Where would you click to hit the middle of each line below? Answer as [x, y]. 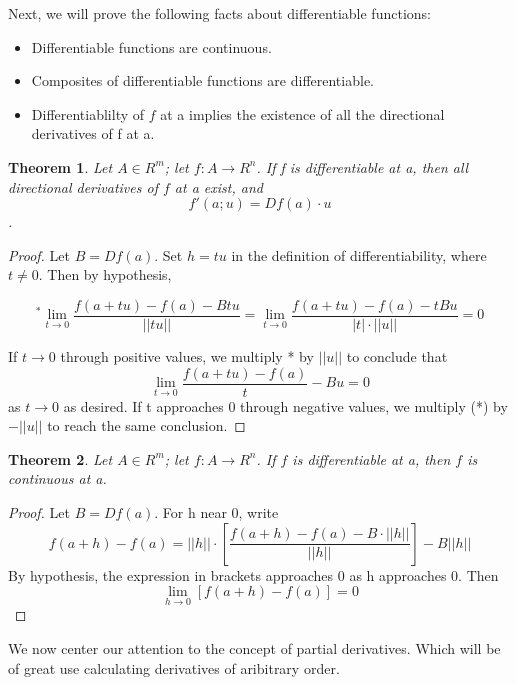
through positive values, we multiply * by [187, 356]
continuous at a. [57, 478]
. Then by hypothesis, [105, 274]
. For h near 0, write [216, 512]
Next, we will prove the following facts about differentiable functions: [219, 13]
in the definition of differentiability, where [359, 254]
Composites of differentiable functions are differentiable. [202, 80]
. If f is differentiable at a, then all [362, 166]
